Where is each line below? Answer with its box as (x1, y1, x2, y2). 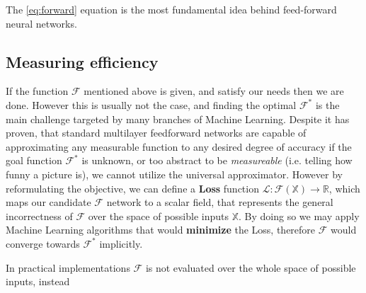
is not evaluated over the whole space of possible (145, 260, 356, 275)
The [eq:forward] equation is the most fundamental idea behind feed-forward (6, 2, 337, 16)
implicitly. (99, 236, 143, 251)
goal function (6, 153, 62, 168)
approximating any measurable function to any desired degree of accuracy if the (6, 139, 352, 154)
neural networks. (6, 16, 77, 30)
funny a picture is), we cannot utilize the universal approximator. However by (6, 166, 343, 181)
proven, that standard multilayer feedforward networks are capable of (6, 125, 307, 140)
